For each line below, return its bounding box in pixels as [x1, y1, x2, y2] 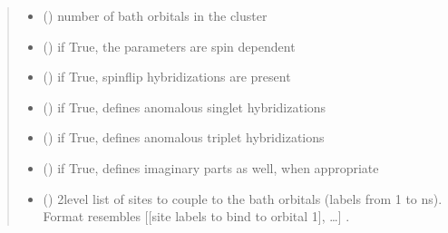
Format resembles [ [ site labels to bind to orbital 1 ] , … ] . [43, 207, 350, 226]
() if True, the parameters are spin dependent [43, 36, 296, 55]
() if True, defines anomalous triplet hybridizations [43, 128, 325, 147]
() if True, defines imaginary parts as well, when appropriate [43, 158, 379, 177]
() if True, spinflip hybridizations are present [43, 67, 291, 86]
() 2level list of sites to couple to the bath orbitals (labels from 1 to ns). [43, 189, 443, 208]
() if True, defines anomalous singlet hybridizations [43, 97, 326, 116]
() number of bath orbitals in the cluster [43, 6, 268, 24]
